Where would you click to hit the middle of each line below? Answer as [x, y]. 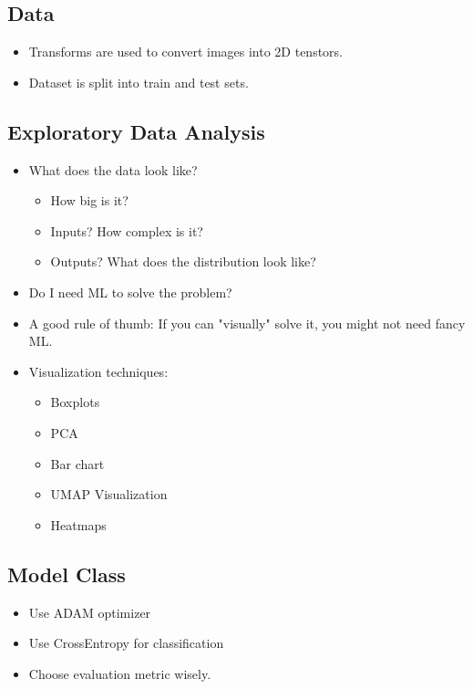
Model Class [67, 574]
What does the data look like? [113, 169]
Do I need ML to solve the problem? [130, 292]
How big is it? [89, 200]
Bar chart [77, 463]
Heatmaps [78, 524]
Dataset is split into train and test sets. [139, 82]
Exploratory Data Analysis [136, 131]
